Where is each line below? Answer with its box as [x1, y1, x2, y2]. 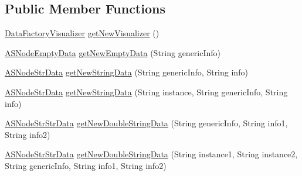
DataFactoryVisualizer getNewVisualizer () [5, 27, 160, 39]
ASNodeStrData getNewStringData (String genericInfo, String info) [5, 66, 248, 78]
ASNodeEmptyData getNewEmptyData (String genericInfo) [5, 46, 221, 58]
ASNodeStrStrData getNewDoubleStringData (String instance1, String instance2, [5, 148, 298, 160]
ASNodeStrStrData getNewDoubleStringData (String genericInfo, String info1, [5, 117, 288, 129]
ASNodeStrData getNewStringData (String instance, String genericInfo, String [5, 85, 288, 98]
